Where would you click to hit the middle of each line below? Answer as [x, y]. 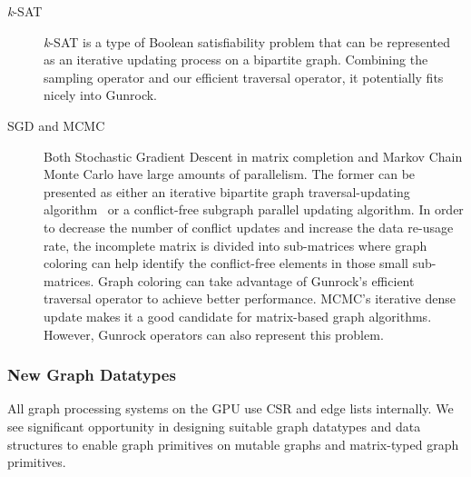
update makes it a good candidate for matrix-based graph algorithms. [238, 316]
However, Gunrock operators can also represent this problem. [214, 334]
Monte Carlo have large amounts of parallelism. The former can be [230, 174]
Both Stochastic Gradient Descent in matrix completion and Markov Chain [253, 156]
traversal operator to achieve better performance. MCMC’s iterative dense [250, 298]
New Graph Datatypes [92, 375]
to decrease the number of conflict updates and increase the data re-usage [249, 227]
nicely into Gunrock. [100, 95]
